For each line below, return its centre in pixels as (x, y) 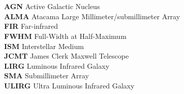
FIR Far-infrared (31, 26)
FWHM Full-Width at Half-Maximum (65, 36)
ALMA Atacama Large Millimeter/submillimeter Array (92, 16)
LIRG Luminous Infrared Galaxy (57, 65)
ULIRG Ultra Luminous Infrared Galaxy (69, 85)
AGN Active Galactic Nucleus (52, 6)
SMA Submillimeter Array (47, 76)
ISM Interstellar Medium (44, 46)
